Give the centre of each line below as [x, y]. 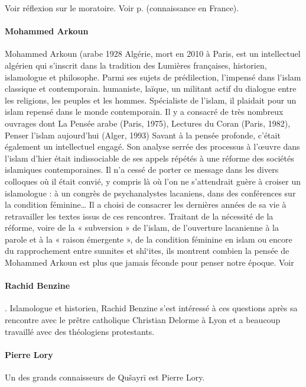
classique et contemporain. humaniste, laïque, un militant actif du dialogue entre [151, 88]
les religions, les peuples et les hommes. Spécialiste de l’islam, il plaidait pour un [151, 100]
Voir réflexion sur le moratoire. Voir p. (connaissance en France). [122, 8]
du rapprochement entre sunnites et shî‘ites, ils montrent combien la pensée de [147, 251]
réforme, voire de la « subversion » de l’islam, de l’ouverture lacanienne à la [142, 228]
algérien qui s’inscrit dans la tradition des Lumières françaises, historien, [136, 65]
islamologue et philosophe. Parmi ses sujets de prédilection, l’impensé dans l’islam [153, 77]
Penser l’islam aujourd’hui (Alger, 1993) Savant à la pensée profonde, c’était [143, 135]
